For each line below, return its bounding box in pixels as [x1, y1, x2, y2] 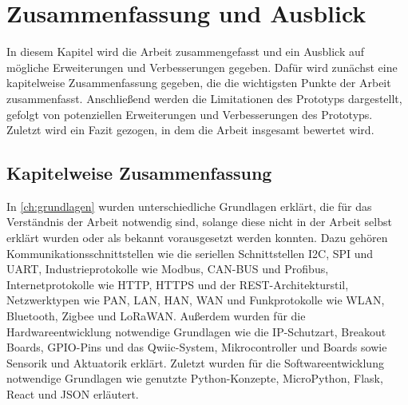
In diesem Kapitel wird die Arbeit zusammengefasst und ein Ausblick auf [6, 43, 365, 60]
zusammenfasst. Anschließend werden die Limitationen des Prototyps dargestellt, [6, 89, 402, 106]
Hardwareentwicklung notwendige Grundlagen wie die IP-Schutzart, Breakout [6, 323, 386, 339]
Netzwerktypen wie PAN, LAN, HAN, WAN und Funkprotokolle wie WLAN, [6, 292, 385, 308]
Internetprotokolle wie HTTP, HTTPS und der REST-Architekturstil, [6, 276, 349, 292]
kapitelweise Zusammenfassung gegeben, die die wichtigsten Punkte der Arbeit [6, 74, 391, 91]
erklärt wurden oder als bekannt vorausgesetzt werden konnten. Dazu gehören [6, 229, 388, 246]
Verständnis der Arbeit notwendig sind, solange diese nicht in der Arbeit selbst [6, 213, 392, 230]
